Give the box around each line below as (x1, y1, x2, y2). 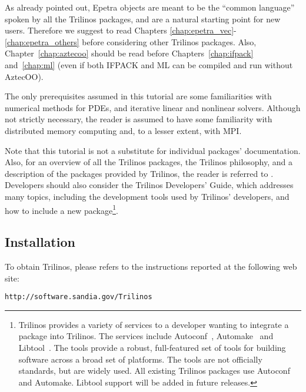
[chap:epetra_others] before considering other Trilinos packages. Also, (5, 35, 257, 48)
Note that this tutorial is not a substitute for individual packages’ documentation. (5, 144, 301, 156)
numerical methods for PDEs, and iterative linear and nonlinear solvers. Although (5, 101, 301, 113)
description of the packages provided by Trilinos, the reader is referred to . (5, 167, 274, 179)
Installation (5, 233, 75, 251)
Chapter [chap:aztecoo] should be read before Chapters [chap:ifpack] (5, 47, 254, 59)
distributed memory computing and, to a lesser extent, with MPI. (5, 124, 242, 136)
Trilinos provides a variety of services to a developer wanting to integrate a (18, 318, 289, 330)
